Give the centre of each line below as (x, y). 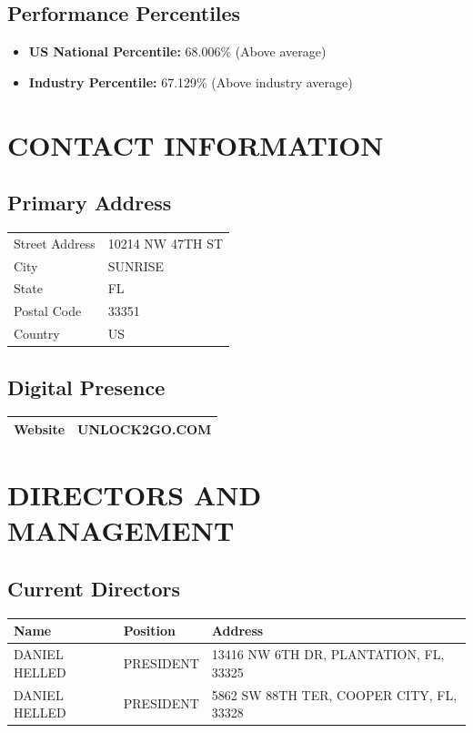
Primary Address (90, 203)
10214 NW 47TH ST (166, 243)
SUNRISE (136, 265)
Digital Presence (86, 387)
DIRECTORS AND (135, 495)
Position (149, 631)
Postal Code (48, 311)
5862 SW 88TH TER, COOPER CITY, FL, (334, 694)
